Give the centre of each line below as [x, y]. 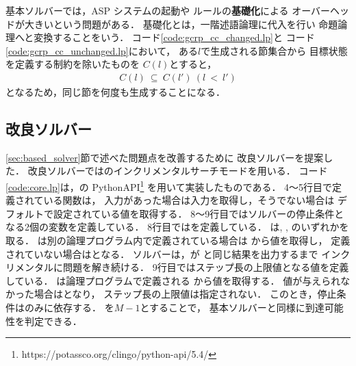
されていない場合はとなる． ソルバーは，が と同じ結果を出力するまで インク [178, 253]
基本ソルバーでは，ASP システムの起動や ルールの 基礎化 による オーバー [168, 10]
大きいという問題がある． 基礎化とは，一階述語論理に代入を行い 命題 [181, 24]
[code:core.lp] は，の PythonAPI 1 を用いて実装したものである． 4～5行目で [169, 185]
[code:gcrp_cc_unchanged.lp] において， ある [102, 50]
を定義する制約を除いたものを [73, 64]
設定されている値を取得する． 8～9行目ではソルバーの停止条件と [199, 213]
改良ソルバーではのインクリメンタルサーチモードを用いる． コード [178, 171]
